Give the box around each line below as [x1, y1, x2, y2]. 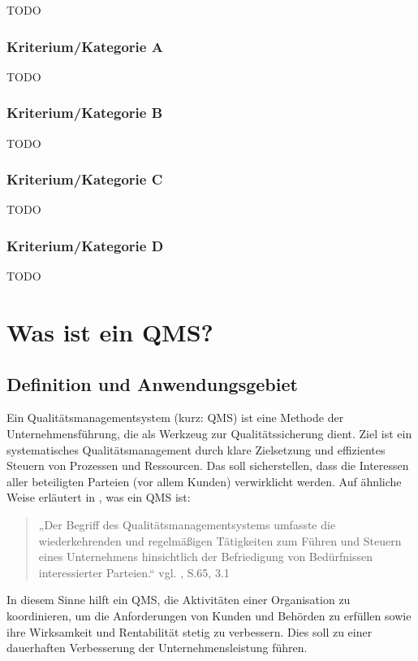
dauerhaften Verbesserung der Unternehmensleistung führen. [6, 639, 308, 656]
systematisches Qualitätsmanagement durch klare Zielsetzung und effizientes [6, 441, 386, 458]
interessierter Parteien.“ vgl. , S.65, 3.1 [38, 563, 230, 581]
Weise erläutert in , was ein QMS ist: [6, 489, 191, 506]
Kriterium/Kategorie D [6, 235, 164, 255]
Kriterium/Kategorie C [6, 169, 163, 189]
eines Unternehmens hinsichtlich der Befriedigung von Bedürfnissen [38, 548, 373, 565]
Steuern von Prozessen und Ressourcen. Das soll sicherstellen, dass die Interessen [6, 457, 409, 474]
